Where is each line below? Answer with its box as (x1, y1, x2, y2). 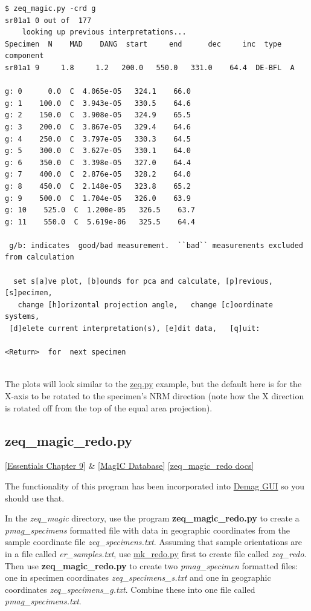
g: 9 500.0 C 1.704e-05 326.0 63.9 (5, 194, 191, 203)
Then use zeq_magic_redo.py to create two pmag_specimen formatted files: (5, 559, 298, 572)
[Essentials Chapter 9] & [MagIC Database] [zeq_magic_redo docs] (5, 459, 254, 472)
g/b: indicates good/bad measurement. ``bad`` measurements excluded (9, 241, 303, 250)
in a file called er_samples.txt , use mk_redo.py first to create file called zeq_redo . (5, 547, 307, 560)
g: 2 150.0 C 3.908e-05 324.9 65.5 (5, 111, 191, 120)
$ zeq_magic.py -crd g (5, 4, 96, 13)
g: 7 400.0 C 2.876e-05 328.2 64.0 (5, 170, 191, 179)
